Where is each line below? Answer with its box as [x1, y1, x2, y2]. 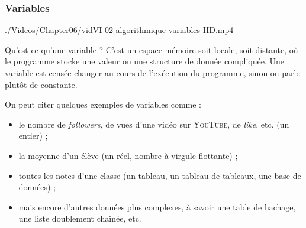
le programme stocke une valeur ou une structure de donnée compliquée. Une [5, 55, 285, 67]
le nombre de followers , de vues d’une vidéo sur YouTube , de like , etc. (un [18, 118, 289, 130]
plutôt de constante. [5, 78, 78, 90]
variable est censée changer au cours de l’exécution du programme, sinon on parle [5, 67, 300, 79]
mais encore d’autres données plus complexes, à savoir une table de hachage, [18, 200, 296, 213]
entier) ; [18, 129, 48, 142]
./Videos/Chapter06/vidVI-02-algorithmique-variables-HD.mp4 [5, 24, 234, 36]
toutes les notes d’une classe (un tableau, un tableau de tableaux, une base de [18, 169, 301, 181]
